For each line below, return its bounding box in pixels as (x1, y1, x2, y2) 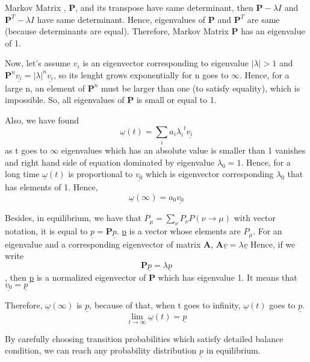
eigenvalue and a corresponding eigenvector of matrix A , (5, 237, 214, 250)
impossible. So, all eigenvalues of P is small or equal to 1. (5, 93, 217, 106)
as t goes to (5, 144, 48, 157)
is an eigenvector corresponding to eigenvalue (82, 57, 249, 69)
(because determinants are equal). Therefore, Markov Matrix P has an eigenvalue (5, 25, 305, 37)
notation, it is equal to (5, 225, 88, 237)
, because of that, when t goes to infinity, (89, 299, 241, 311)
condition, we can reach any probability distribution (5, 344, 197, 357)
